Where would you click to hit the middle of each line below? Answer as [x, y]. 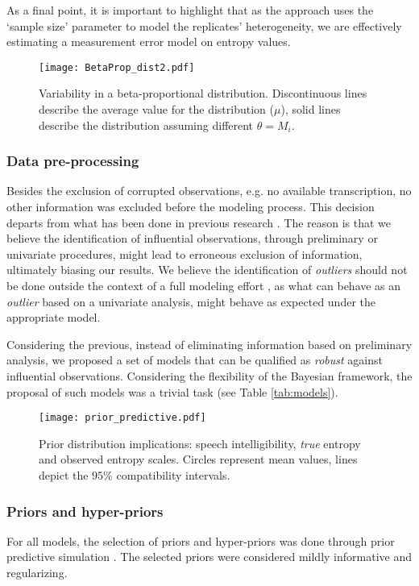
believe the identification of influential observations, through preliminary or [192, 238]
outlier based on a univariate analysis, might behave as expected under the [191, 301]
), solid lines [311, 109]
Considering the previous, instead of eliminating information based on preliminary [209, 344]
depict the [64, 475]
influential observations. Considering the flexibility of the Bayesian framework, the [209, 375]
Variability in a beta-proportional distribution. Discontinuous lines [203, 93]
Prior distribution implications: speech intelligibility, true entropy [200, 443]
